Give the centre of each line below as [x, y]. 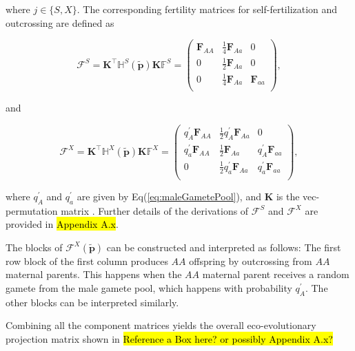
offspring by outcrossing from [251, 260]
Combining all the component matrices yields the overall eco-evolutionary [161, 325]
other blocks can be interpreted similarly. [92, 302]
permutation [32, 210]
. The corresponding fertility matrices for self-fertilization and [207, 9]
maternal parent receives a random [276, 274]
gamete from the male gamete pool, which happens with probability [149, 287]
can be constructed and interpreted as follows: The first [224, 247]
